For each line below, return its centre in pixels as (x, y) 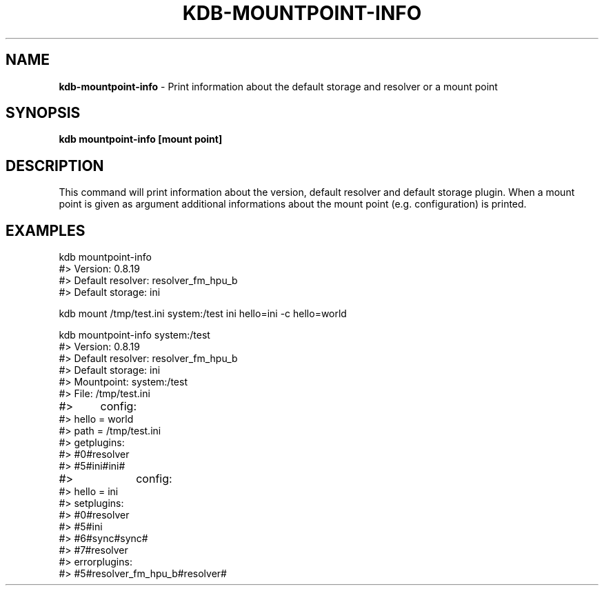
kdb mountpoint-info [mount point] (141, 139)
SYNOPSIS (43, 113)
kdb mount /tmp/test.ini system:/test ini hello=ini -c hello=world (203, 314)
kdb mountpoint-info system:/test (134, 335)
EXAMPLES (46, 230)
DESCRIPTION (55, 166)
